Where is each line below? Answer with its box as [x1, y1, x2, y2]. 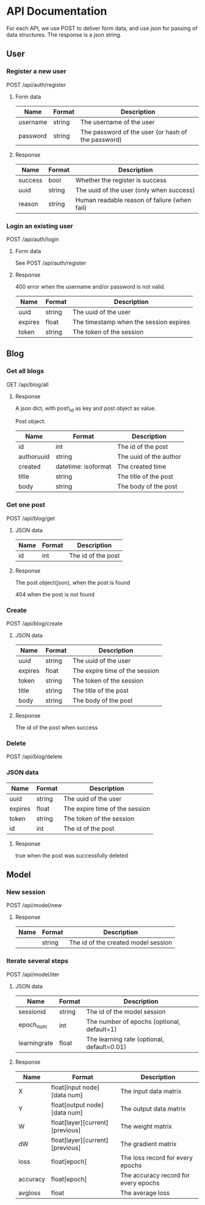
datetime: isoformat [56, 462, 112, 471]
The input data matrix [120, 1087, 182, 1096]
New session [6, 888, 46, 896]
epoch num [18, 1020, 48, 1030]
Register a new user [6, 67, 67, 76]
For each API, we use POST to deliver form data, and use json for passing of [6, 24, 198, 32]
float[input [51, 1083, 81, 1091]
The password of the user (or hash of [80, 127, 187, 136]
